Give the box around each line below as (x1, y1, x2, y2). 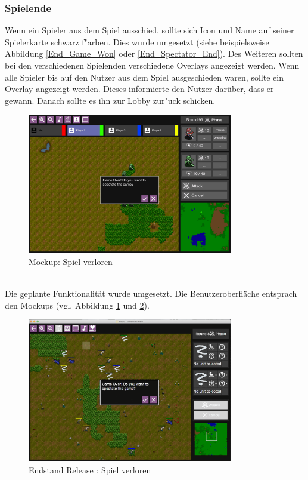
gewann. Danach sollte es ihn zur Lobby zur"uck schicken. (5, 94, 216, 106)
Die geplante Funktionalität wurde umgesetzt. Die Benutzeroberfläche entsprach (5, 287, 297, 300)
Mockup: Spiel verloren (29, 255, 113, 267)
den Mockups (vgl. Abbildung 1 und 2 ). (5, 299, 150, 311)
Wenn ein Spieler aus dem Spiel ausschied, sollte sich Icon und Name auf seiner (5, 24, 294, 36)
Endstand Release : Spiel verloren (29, 463, 151, 476)
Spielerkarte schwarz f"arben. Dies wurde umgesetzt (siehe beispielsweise (5, 35, 269, 48)
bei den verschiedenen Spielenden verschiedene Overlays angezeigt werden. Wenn (5, 59, 300, 71)
